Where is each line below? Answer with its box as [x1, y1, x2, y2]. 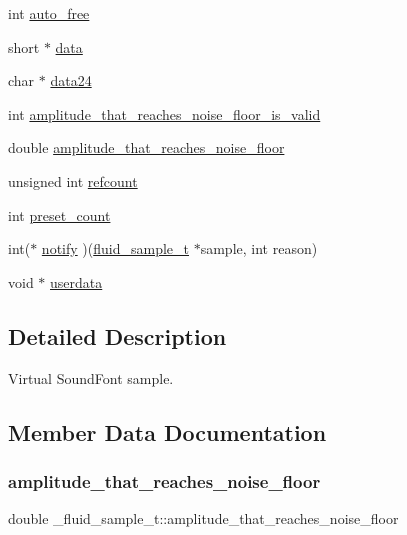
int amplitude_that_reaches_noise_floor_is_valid [8, 103, 321, 124]
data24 [50, 70, 92, 91]
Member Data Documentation [8, 416, 327, 447]
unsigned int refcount [8, 170, 138, 191]
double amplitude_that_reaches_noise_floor [8, 137, 285, 158]
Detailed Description [8, 320, 227, 351]
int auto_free [8, 3, 90, 23]
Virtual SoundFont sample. [8, 367, 174, 388]
